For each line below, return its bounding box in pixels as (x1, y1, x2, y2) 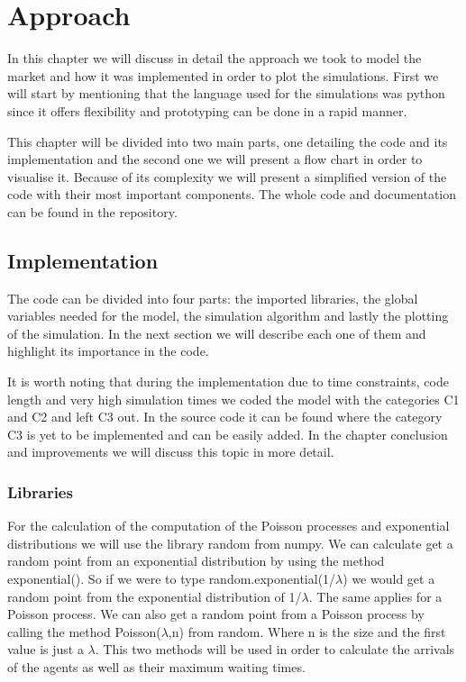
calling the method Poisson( (7, 622, 161, 641)
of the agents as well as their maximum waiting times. (7, 657, 306, 676)
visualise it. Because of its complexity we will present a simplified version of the (7, 167, 447, 186)
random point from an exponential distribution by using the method (7, 551, 385, 570)
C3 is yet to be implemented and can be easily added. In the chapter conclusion (7, 424, 448, 443)
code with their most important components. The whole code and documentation (7, 185, 457, 204)
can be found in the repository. (7, 202, 178, 221)
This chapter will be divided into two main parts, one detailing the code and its (7, 132, 448, 150)
